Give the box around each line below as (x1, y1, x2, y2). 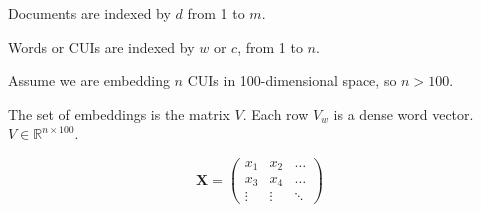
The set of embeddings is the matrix (8, 103, 230, 124)
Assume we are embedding (8, 70, 170, 91)
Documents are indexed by (8, 3, 171, 23)
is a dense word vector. (333, 103, 474, 124)
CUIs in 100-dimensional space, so (187, 70, 397, 91)
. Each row (242, 103, 309, 124)
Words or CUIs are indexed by (8, 36, 195, 57)
